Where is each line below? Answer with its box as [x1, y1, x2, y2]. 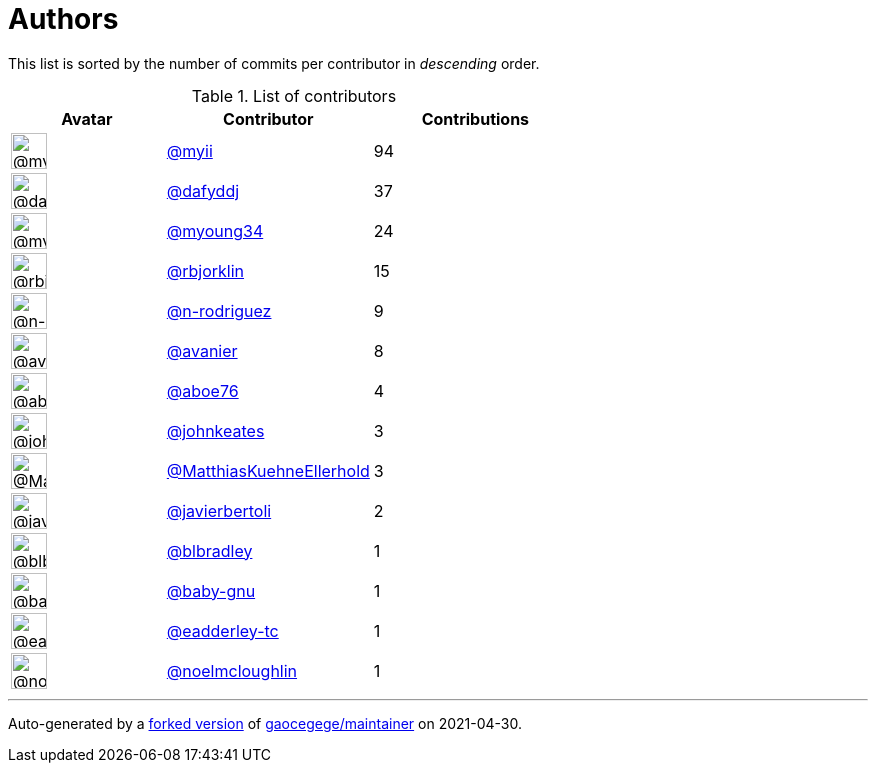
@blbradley [166, 540, 253, 561]
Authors [8, 2, 119, 36]
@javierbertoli [166, 500, 272, 521]
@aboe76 [166, 380, 239, 401]
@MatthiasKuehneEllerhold [166, 460, 370, 481]
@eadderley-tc [166, 620, 279, 641]
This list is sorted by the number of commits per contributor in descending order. [8, 54, 540, 72]
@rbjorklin [166, 260, 245, 281]
